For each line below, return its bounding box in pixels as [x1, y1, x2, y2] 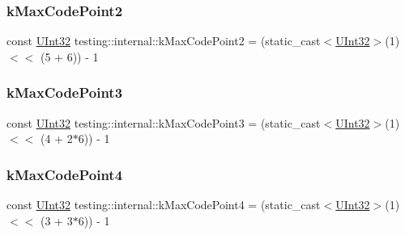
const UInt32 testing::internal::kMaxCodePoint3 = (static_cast [6, 114, 321, 131]
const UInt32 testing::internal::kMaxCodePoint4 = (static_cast [6, 196, 321, 213]
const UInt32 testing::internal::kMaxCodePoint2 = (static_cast [6, 32, 321, 49]
